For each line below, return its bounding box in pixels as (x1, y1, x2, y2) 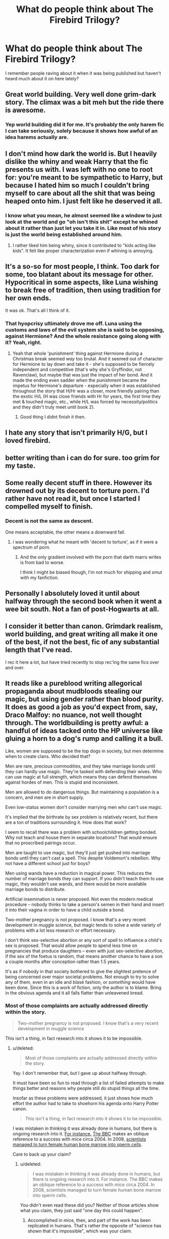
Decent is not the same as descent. (5, 517, 93, 525)
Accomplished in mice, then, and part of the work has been (27, 1217, 151, 1223)
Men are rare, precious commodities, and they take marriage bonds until (5, 763, 155, 769)
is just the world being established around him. (5, 231, 123, 238)
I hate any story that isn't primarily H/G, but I (5, 428, 148, 437)
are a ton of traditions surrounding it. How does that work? (5, 819, 127, 825)
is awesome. (5, 106, 46, 115)
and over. (5, 664, 25, 671)
